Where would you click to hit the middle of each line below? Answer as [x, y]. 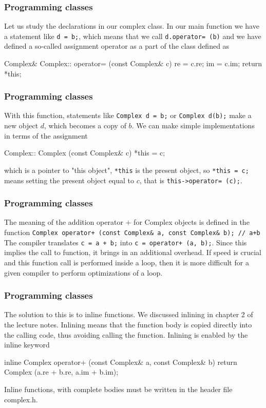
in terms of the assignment [46, 135]
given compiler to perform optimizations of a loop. [83, 272]
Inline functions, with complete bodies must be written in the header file [118, 389]
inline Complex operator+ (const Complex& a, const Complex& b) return [121, 362]
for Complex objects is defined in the [192, 222]
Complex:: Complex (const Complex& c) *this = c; [85, 153]
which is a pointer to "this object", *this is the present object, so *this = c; [127, 170]
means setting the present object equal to [69, 180]
